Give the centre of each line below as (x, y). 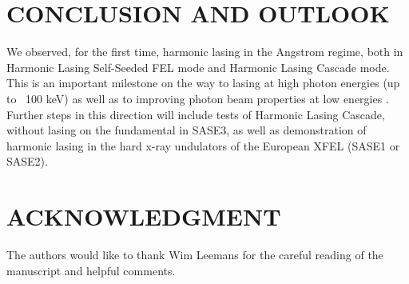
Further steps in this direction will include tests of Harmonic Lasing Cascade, (196, 114)
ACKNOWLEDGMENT (144, 216)
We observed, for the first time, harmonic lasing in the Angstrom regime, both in (205, 52)
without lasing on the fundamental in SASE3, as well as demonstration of (187, 130)
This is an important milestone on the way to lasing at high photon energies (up (203, 83)
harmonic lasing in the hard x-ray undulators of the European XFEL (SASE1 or (203, 145)
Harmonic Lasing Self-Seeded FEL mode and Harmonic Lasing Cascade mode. (198, 67)
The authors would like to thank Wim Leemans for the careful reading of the (195, 254)
